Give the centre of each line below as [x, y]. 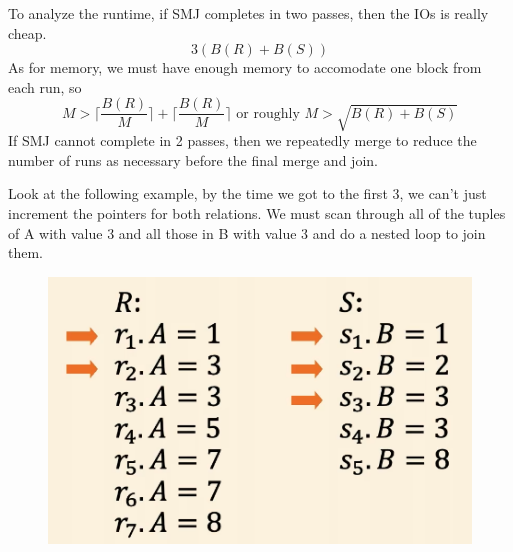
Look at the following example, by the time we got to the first [198, 193]
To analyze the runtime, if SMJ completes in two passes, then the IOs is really [248, 13]
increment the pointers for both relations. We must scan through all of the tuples [257, 213]
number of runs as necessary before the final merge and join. [193, 159]
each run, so [45, 86]
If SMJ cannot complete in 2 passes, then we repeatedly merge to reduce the [242, 140]
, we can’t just [443, 193]
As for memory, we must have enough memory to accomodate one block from [245, 67]
